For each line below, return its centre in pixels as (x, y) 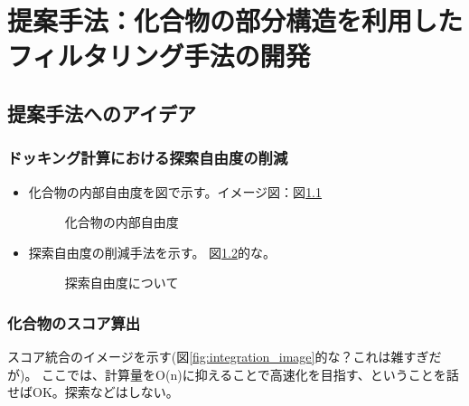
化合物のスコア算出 (74, 322)
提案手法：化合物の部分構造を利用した (235, 20)
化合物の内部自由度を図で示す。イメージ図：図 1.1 (175, 191)
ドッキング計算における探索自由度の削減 (148, 158)
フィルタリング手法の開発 (159, 56)
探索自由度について (122, 283)
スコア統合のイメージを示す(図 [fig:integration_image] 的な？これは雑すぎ (218, 357)
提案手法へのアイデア (102, 113)
